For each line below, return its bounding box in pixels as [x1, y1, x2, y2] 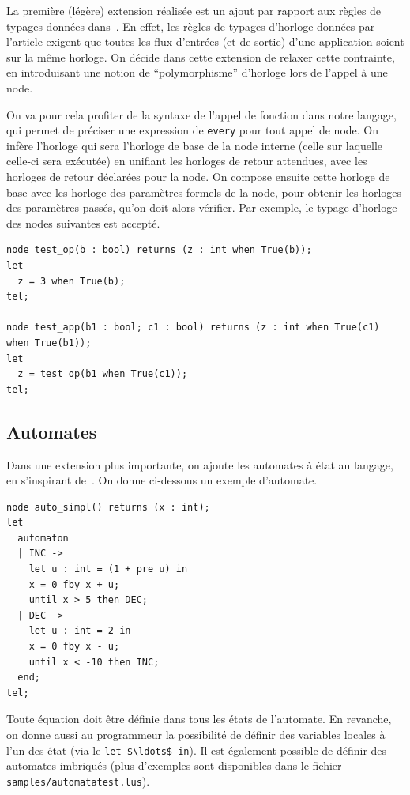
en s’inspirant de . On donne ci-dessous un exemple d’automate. [6, 472, 318, 488]
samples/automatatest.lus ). [6, 772, 150, 789]
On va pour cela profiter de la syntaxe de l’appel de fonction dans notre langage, [6, 106, 397, 122]
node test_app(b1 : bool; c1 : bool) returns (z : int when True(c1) [6, 322, 380, 333]
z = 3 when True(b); [17, 275, 126, 287]
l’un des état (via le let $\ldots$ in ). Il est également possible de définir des [6, 741, 387, 758]
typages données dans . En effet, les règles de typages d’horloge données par [6, 17, 375, 34]
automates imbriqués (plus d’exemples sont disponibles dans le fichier [6, 757, 342, 774]
